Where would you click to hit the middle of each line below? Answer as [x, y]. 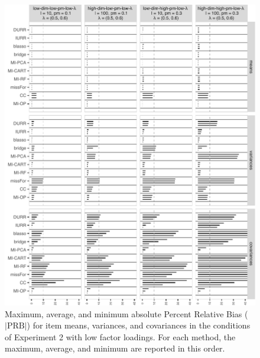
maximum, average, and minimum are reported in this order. [115, 348]
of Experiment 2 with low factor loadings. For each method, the [120, 336]
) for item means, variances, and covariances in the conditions [139, 325]
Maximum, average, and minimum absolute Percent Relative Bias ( [126, 313]
